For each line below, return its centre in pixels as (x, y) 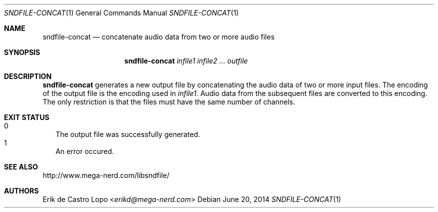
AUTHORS (21, 191)
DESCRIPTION (28, 76)
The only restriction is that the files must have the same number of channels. (169, 102)
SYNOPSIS (22, 52)
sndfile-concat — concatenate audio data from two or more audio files (159, 37)
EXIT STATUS (27, 117)
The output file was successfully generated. (128, 134)
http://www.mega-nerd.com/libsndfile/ (106, 175)
